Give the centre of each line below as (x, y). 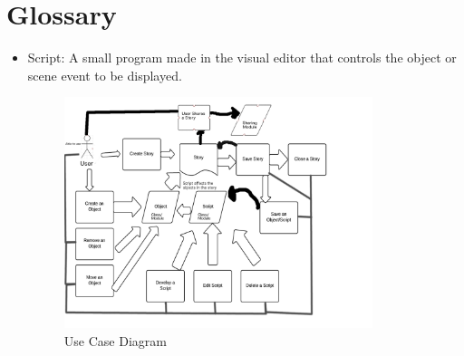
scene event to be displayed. (105, 75)
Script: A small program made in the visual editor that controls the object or (242, 58)
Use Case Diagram (115, 341)
